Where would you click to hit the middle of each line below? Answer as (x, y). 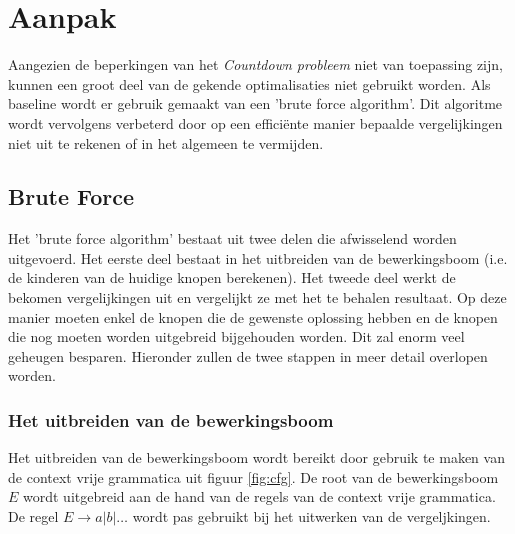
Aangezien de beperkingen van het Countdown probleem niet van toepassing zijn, (255, 64)
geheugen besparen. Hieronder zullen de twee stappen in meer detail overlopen (248, 355)
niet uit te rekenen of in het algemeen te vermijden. (166, 142)
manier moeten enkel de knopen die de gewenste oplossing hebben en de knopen (253, 316)
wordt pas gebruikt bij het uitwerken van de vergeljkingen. (311, 516)
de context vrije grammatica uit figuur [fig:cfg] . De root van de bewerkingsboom (253, 476)
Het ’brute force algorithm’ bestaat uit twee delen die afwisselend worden (232, 238)
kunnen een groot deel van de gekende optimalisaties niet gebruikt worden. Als (249, 83)
